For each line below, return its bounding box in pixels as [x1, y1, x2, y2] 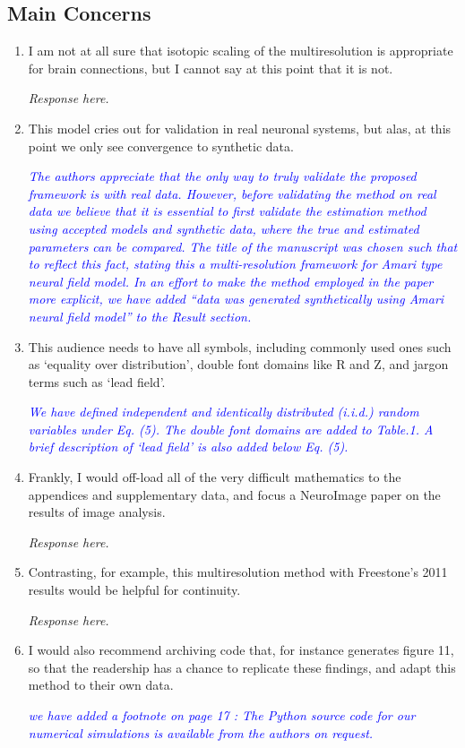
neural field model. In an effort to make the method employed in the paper [28, 271, 434, 290]
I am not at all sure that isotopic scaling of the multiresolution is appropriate [28, 41, 453, 60]
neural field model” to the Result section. [28, 306, 252, 325]
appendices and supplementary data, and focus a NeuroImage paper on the [28, 485, 441, 503]
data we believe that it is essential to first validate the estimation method [28, 202, 426, 220]
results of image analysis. [28, 503, 166, 521]
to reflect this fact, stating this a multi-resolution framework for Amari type [28, 254, 443, 273]
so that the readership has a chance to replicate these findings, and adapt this [28, 658, 456, 676]
